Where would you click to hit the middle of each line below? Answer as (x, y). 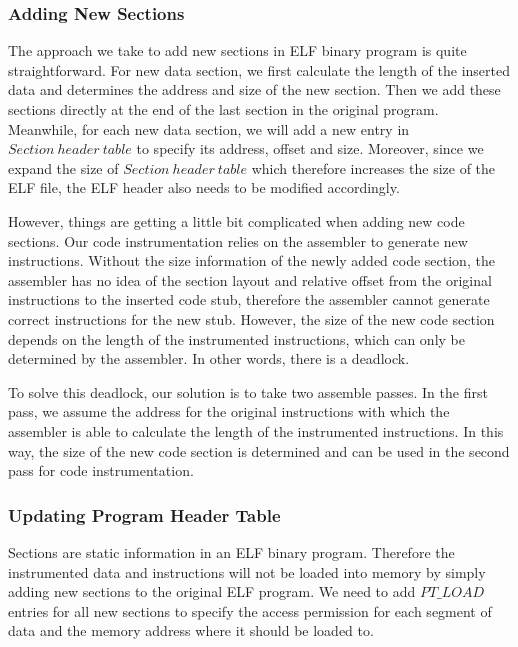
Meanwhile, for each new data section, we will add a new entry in (209, 128)
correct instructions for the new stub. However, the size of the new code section (251, 318)
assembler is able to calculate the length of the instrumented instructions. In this (256, 430)
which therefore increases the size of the (373, 167)
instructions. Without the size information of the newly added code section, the (251, 260)
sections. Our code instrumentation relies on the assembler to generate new (238, 240)
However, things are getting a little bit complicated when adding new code (236, 220)
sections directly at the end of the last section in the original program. (223, 109)
